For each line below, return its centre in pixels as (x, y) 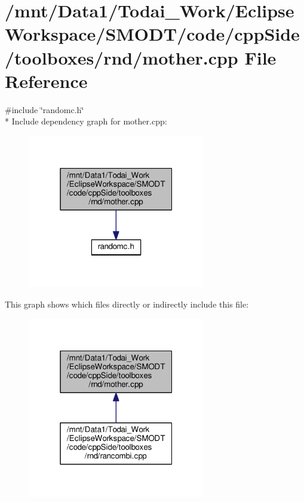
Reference (46, 80)
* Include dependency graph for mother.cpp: (86, 121)
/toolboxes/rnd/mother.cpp (122, 57)
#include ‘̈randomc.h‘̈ (44, 109)
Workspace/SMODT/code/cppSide (152, 34)
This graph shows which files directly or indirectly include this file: (127, 304)
